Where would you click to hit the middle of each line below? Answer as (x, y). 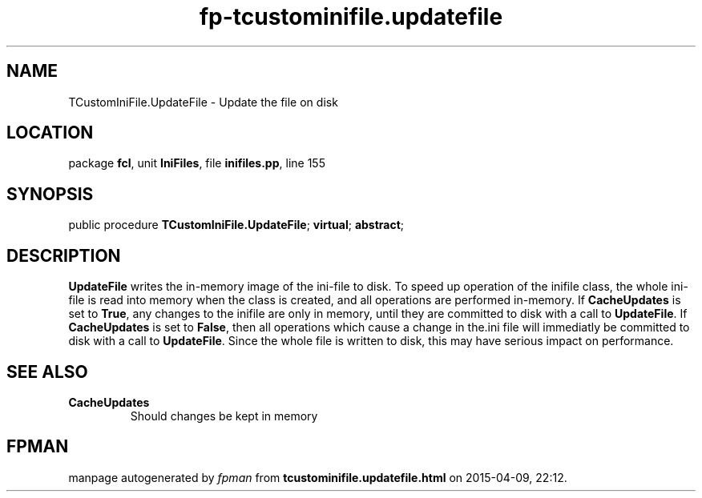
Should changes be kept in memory (224, 416)
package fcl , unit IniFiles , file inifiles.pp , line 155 (197, 163)
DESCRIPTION (64, 255)
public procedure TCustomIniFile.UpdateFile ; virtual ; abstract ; (236, 225)
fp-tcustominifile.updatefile (351, 17)
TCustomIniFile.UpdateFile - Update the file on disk (203, 102)
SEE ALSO (47, 371)
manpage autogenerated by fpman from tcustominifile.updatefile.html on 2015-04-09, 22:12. (318, 477)
